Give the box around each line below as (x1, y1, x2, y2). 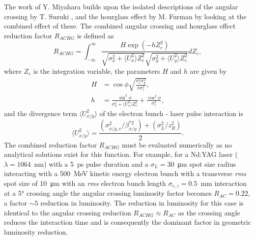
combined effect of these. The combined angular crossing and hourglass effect (4, 21, 236, 31)
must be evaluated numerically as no (122, 139, 232, 150)
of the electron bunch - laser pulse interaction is (99, 108, 243, 118)
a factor (4, 197, 28, 208)
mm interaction (200, 178, 247, 188)
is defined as (77, 30, 114, 40)
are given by (190, 65, 227, 76)
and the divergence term (4, 108, 77, 118)
